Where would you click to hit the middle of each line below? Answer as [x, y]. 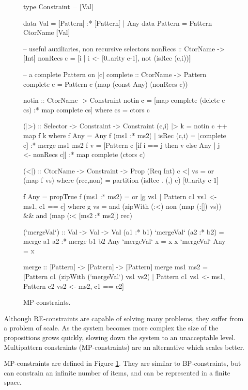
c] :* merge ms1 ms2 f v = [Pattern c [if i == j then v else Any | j [122, 145]
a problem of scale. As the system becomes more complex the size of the [111, 328]
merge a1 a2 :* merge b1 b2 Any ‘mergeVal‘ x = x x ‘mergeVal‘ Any [124, 241]
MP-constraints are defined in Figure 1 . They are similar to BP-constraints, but [123, 363]
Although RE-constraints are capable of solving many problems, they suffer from [124, 318]
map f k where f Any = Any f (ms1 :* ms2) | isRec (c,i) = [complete [125, 135]
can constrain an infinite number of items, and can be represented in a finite [117, 372]
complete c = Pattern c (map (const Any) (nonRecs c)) [106, 84]
